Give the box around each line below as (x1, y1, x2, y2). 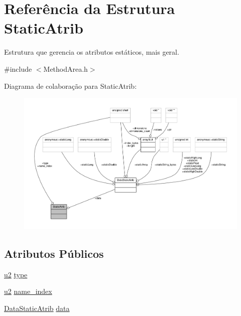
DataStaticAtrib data (4, 303, 70, 313)
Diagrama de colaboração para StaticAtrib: (4, 80, 137, 91)
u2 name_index (4, 286, 52, 296)
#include (4, 63, 32, 74)
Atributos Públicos (4, 246, 104, 261)
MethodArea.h (43, 63, 88, 74)
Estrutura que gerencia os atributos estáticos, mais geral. (4, 47, 179, 57)
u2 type (4, 269, 28, 279)
